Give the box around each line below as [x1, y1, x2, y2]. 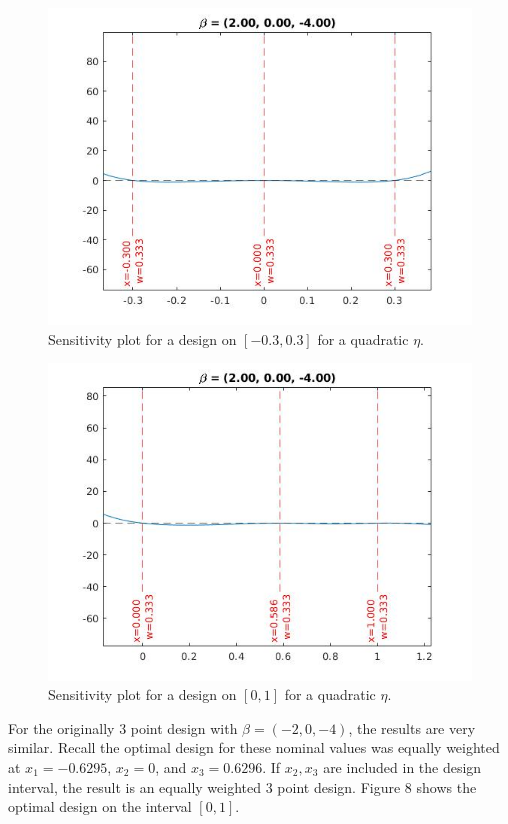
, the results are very [348, 717, 476, 738]
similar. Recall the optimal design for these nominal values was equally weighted [8, 737, 500, 758]
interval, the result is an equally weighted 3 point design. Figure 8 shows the [8, 776, 477, 797]
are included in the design [323, 757, 482, 778]
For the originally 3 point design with [8, 717, 238, 738]
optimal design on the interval [8, 796, 192, 817]
